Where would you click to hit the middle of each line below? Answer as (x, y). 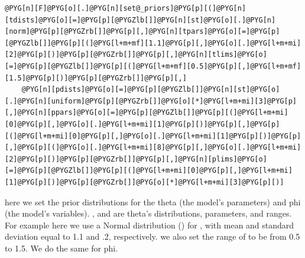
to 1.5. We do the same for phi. (61, 248)
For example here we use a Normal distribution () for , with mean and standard (150, 225)
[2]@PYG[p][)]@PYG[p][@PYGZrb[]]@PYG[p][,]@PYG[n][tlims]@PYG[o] (136, 55)
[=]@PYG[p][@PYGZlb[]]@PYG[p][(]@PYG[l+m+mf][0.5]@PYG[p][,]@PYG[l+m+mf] (153, 66)
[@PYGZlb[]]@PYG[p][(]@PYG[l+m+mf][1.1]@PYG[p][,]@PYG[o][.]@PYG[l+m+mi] (153, 43)
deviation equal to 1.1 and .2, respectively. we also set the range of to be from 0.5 (152, 236)
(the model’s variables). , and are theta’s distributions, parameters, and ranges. (148, 213)
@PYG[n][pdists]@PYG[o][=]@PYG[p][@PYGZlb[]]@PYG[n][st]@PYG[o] (151, 90)
